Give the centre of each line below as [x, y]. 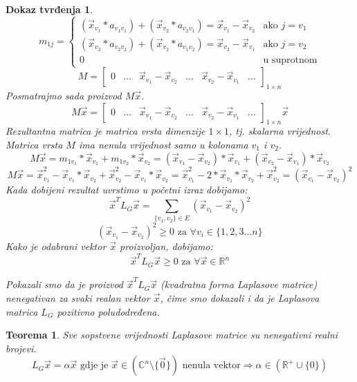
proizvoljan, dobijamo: [166, 246]
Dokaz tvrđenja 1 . [49, 9]
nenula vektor [211, 366]
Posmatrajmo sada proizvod [64, 95]
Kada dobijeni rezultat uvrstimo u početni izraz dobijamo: [127, 190]
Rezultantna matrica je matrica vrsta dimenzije [106, 131]
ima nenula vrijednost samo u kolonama [163, 144]
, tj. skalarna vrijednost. [280, 131]
